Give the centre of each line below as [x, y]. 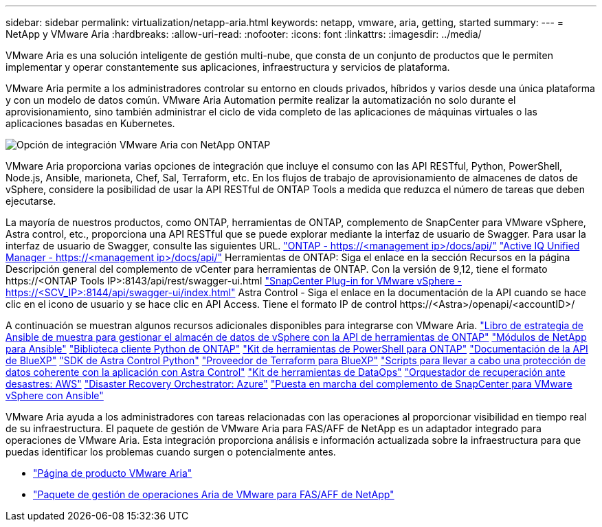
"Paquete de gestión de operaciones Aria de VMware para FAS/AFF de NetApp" [214, 494]
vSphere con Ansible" [55, 395]
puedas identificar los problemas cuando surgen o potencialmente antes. [171, 452]
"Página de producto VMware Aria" [113, 473]
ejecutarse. [31, 201]
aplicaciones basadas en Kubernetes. [90, 123]
